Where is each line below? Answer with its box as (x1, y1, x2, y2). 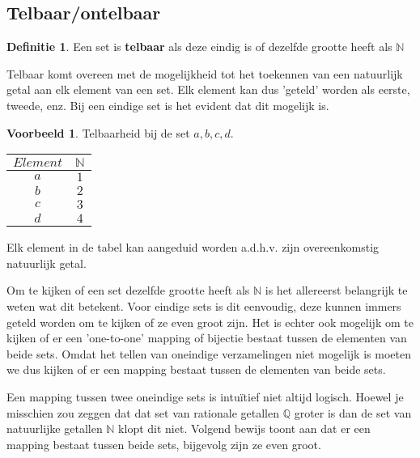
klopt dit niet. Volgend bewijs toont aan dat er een (118, 420, 371, 437)
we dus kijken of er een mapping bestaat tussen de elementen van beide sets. (6, 361, 386, 378)
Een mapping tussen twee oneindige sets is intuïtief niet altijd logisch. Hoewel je (6, 388, 404, 405)
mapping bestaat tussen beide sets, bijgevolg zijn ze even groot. (6, 435, 321, 452)
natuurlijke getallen (6, 420, 103, 437)
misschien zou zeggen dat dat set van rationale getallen (6, 404, 280, 421)
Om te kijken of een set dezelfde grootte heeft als (6, 282, 250, 299)
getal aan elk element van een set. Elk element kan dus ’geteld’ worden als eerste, (6, 81, 410, 98)
